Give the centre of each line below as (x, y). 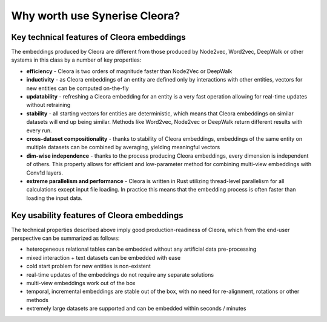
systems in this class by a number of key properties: (76, 60)
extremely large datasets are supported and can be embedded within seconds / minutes (136, 309)
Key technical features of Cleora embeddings (98, 37)
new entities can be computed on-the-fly (78, 88)
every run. (39, 130)
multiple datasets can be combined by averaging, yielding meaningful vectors (123, 147)
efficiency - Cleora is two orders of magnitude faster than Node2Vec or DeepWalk (129, 71)
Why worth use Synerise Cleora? (96, 16)
